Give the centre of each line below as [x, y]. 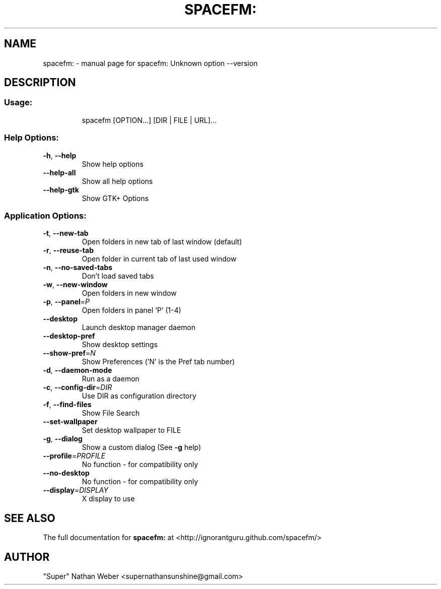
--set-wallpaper [70, 422]
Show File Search [111, 413]
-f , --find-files [67, 405]
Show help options [113, 164]
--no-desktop [66, 473]
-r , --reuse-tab [68, 250]
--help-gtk [61, 189]
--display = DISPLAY [76, 490]
